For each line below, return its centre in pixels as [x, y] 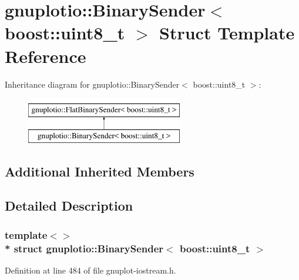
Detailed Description [69, 206]
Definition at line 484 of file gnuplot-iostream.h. [90, 270]
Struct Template [227, 33]
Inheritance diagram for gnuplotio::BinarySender [92, 84]
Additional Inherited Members [100, 171]
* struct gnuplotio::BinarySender [84, 248]
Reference [46, 56]
